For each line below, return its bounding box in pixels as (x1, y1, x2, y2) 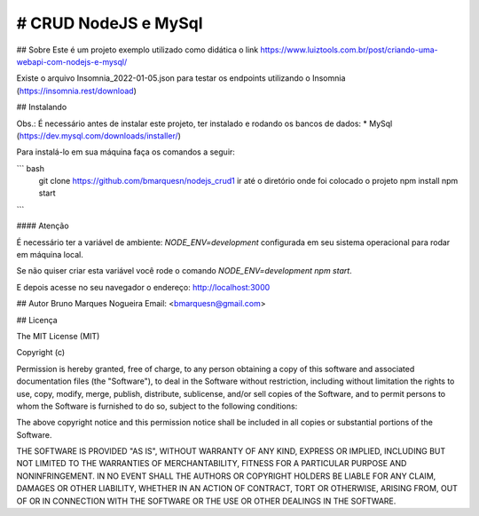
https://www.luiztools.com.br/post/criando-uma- (260, 44, 438, 55)
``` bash (16, 163, 44, 173)
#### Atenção (16, 220, 70, 231)
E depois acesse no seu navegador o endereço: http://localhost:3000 (16, 282, 271, 292)
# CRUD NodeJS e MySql (16, 13, 203, 33)
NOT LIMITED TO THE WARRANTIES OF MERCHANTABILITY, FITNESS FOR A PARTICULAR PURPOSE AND (16, 458, 407, 469)
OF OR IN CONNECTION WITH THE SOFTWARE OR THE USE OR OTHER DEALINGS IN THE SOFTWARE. (16, 496, 397, 506)
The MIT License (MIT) (16, 330, 100, 341)
